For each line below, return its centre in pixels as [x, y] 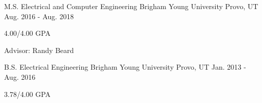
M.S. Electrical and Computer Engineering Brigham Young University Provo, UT [131, 6]
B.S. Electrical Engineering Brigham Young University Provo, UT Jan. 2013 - [125, 67]
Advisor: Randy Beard [39, 50]
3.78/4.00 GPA [27, 94]
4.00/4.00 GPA [27, 33]
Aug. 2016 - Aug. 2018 [39, 16]
